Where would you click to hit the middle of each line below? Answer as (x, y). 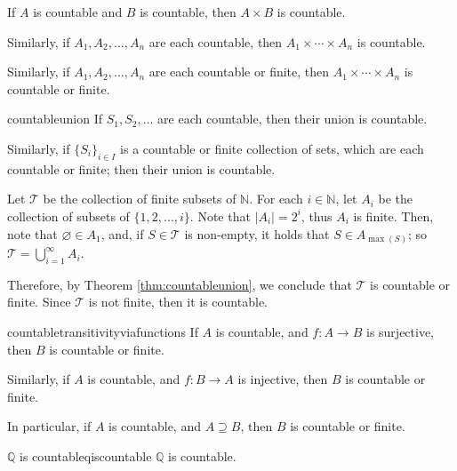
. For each (276, 199)
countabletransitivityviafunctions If (103, 332)
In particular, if (49, 426)
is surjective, (400, 332)
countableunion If (55, 119)
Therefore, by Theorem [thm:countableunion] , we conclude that (180, 284)
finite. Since (39, 302)
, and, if (122, 233)
